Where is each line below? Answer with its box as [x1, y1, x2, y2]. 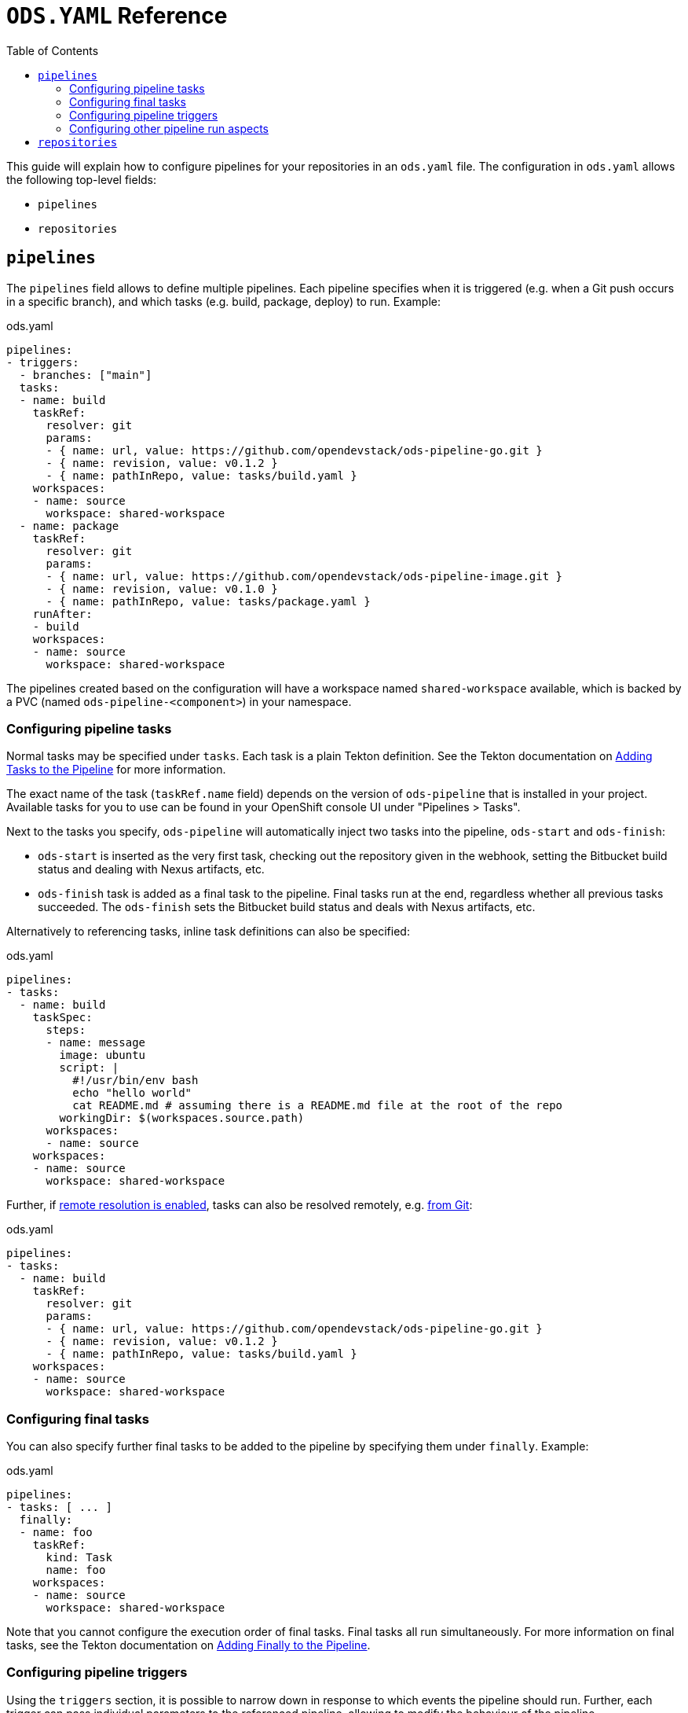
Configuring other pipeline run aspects [69, 121, 269, 135]
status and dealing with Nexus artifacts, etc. [38, 862, 265, 877]
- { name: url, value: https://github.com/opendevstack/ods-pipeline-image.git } [46, 569, 563, 583]
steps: [46, 1024, 86, 1037]
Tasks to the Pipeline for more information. [6, 763, 226, 777]
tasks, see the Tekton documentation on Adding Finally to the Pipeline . [6, 1638, 371, 1652]
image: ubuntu [59, 1049, 146, 1062]
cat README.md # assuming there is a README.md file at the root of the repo [72, 1099, 563, 1112]
